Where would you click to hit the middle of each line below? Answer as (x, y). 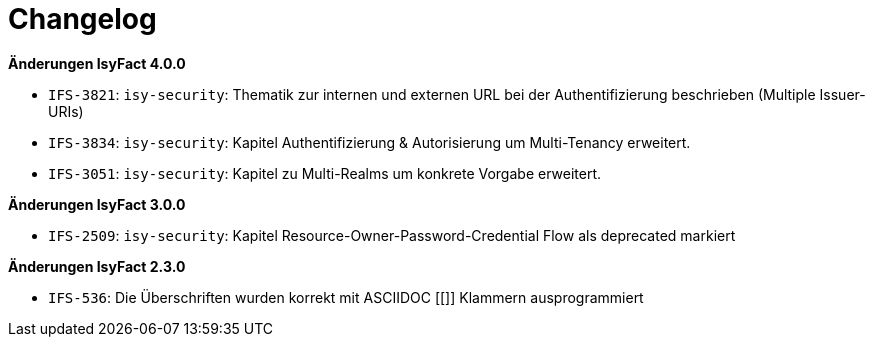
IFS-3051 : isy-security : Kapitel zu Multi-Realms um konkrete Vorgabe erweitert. (324, 173)
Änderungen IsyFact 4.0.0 (97, 63)
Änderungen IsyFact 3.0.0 (97, 204)
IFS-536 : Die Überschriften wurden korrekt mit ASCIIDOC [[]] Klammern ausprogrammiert (346, 297)
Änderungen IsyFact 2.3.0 (97, 266)
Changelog (82, 19)
